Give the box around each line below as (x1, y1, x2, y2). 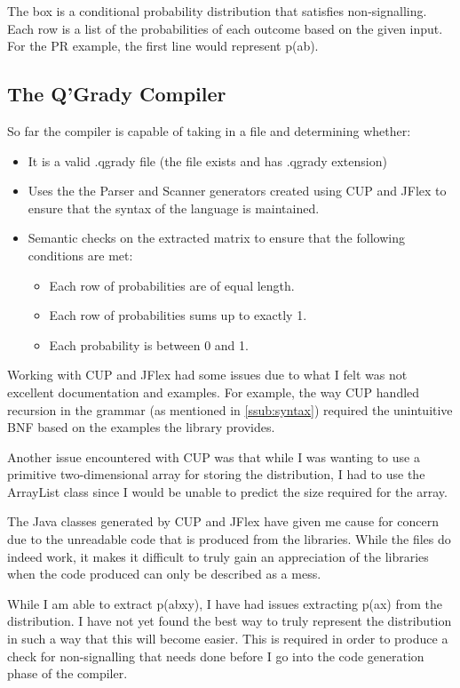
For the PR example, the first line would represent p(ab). (7, 36, 319, 55)
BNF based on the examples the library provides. (7, 418, 275, 436)
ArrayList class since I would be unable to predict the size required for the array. (7, 482, 448, 500)
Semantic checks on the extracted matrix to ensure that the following (28, 228, 405, 247)
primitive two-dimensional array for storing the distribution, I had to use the (7, 465, 425, 484)
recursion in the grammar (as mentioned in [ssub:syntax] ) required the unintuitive (7, 400, 453, 419)
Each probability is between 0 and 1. (49, 335, 249, 354)
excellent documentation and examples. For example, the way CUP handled (7, 382, 420, 401)
